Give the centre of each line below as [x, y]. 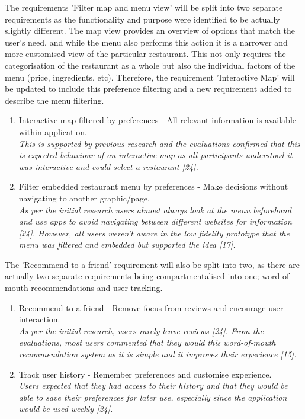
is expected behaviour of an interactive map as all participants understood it [155, 155]
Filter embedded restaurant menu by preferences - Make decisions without [153, 186]
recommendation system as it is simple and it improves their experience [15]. [158, 354]
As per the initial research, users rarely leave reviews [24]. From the [141, 330]
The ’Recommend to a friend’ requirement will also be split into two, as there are [152, 264]
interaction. [39, 319]
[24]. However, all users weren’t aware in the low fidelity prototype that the [154, 233]
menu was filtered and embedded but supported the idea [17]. [127, 244]
